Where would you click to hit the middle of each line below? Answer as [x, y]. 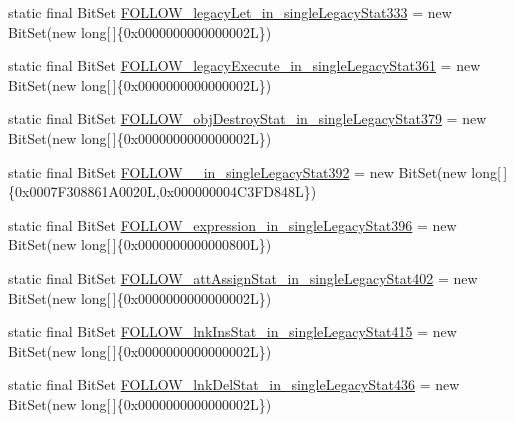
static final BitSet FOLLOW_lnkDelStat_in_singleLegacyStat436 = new [234, 384]
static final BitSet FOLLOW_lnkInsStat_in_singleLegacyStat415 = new [232, 331]
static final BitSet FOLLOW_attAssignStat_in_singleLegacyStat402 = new [243, 277]
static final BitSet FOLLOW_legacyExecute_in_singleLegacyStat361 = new [244, 65]
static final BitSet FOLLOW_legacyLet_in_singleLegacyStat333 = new [230, 12]
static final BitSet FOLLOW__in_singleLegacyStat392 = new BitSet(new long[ [254, 171]
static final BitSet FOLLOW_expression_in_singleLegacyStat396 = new [232, 224]
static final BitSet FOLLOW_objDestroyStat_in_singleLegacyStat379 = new [247, 118]
